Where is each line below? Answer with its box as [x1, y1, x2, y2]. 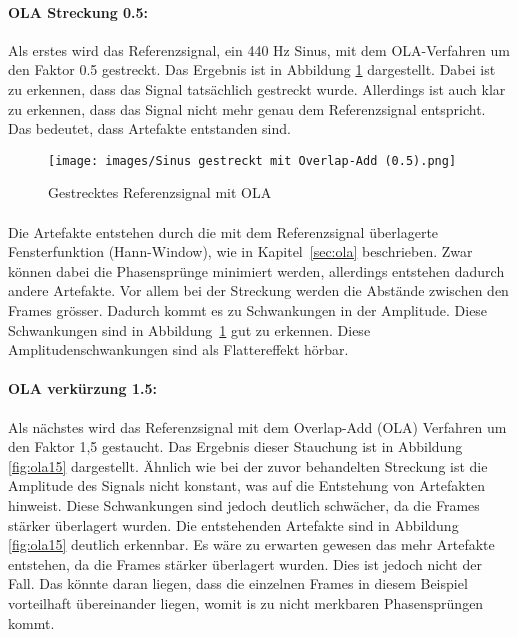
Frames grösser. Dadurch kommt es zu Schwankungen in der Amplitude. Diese [8, 299, 488, 320]
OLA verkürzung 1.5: [8, 378, 157, 399]
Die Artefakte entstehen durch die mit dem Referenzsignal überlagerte [8, 221, 439, 242]
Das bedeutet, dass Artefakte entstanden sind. [8, 118, 291, 139]
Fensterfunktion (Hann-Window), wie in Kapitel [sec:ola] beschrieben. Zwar [8, 241, 473, 262]
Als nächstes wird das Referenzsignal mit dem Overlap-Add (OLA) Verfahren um [8, 416, 507, 437]
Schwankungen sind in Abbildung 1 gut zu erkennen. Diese [8, 319, 371, 340]
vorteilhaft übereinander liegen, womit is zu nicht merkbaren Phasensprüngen [8, 592, 484, 613]
